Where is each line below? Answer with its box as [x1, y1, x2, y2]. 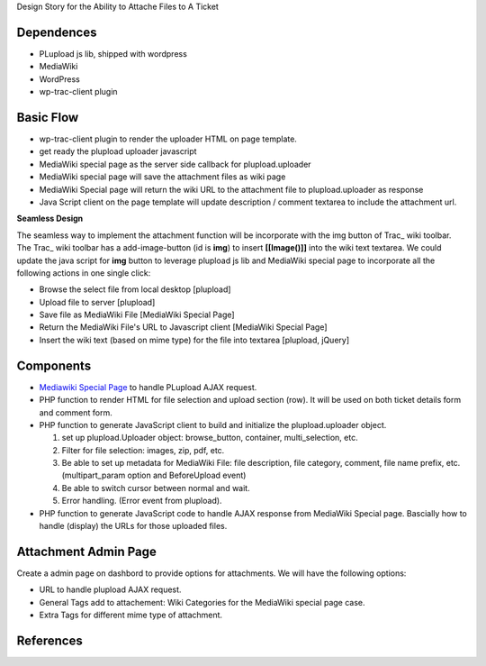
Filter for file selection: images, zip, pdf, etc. [61, 444, 225, 455]
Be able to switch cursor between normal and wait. [61, 482, 251, 493]
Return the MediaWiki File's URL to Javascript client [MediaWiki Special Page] [39, 322, 328, 333]
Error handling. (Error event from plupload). [61, 496, 222, 506]
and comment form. [39, 406, 112, 418]
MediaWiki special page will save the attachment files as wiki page [39, 171, 286, 182]
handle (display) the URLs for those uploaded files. [39, 521, 228, 532]
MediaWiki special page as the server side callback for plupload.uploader [39, 159, 311, 169]
